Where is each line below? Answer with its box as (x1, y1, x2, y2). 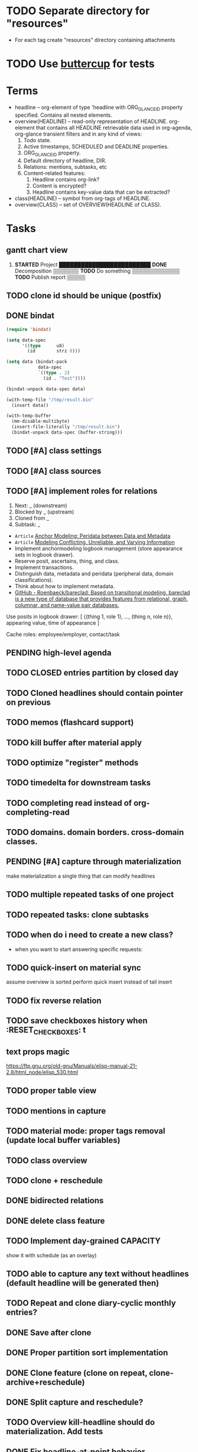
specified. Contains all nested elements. (14, 111, 112, 118)
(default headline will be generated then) (6, 1278, 160, 1289)
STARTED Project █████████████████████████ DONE (14, 261, 167, 268)
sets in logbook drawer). (14, 551, 74, 558)
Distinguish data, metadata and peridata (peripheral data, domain (14, 570, 174, 577)
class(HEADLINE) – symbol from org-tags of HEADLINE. (14, 194, 151, 202)
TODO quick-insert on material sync (6, 962, 141, 972)
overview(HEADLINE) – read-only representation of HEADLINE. (14, 117, 168, 125)
